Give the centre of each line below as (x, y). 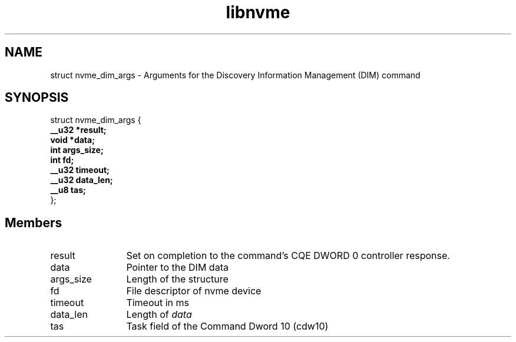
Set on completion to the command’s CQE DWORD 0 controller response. (288, 256)
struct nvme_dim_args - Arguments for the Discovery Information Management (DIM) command (235, 75)
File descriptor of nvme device (194, 291)
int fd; (62, 160)
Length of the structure (177, 279)
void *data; (72, 140)
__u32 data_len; (82, 180)
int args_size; (77, 150)
